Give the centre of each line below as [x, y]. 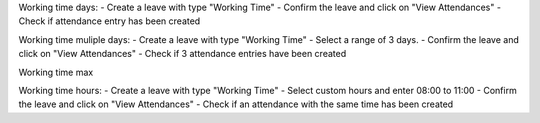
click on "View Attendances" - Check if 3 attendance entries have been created [182, 54]
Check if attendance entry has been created [109, 21]
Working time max [56, 72]
